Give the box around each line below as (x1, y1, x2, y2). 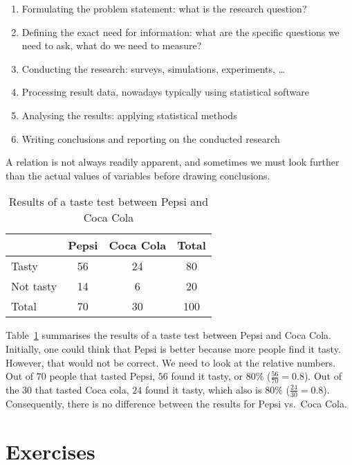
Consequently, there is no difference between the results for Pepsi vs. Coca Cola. (6, 396, 347, 410)
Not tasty (11, 278, 57, 295)
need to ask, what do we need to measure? (21, 38, 202, 53)
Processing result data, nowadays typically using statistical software (21, 85, 309, 99)
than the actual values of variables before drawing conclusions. (6, 168, 270, 182)
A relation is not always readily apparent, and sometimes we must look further (6, 155, 340, 169)
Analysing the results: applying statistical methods (21, 107, 237, 122)
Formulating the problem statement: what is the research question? (21, 1, 307, 15)
